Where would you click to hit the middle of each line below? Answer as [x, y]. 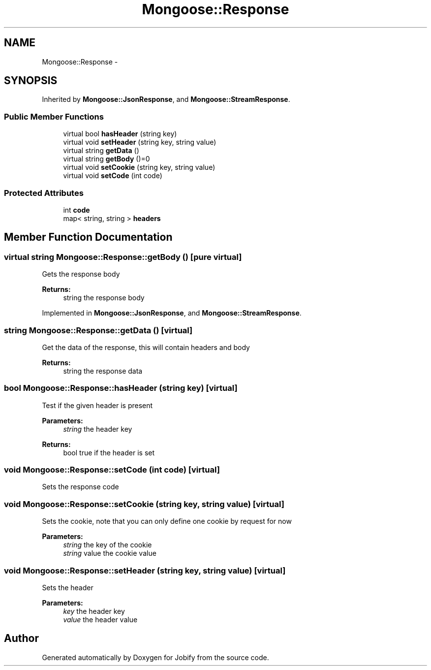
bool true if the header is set [109, 452]
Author [21, 638]
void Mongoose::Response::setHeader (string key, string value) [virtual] [145, 570]
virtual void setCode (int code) [113, 176]
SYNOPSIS [31, 81]
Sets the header [68, 587]
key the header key [94, 611]
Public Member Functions [54, 116]
